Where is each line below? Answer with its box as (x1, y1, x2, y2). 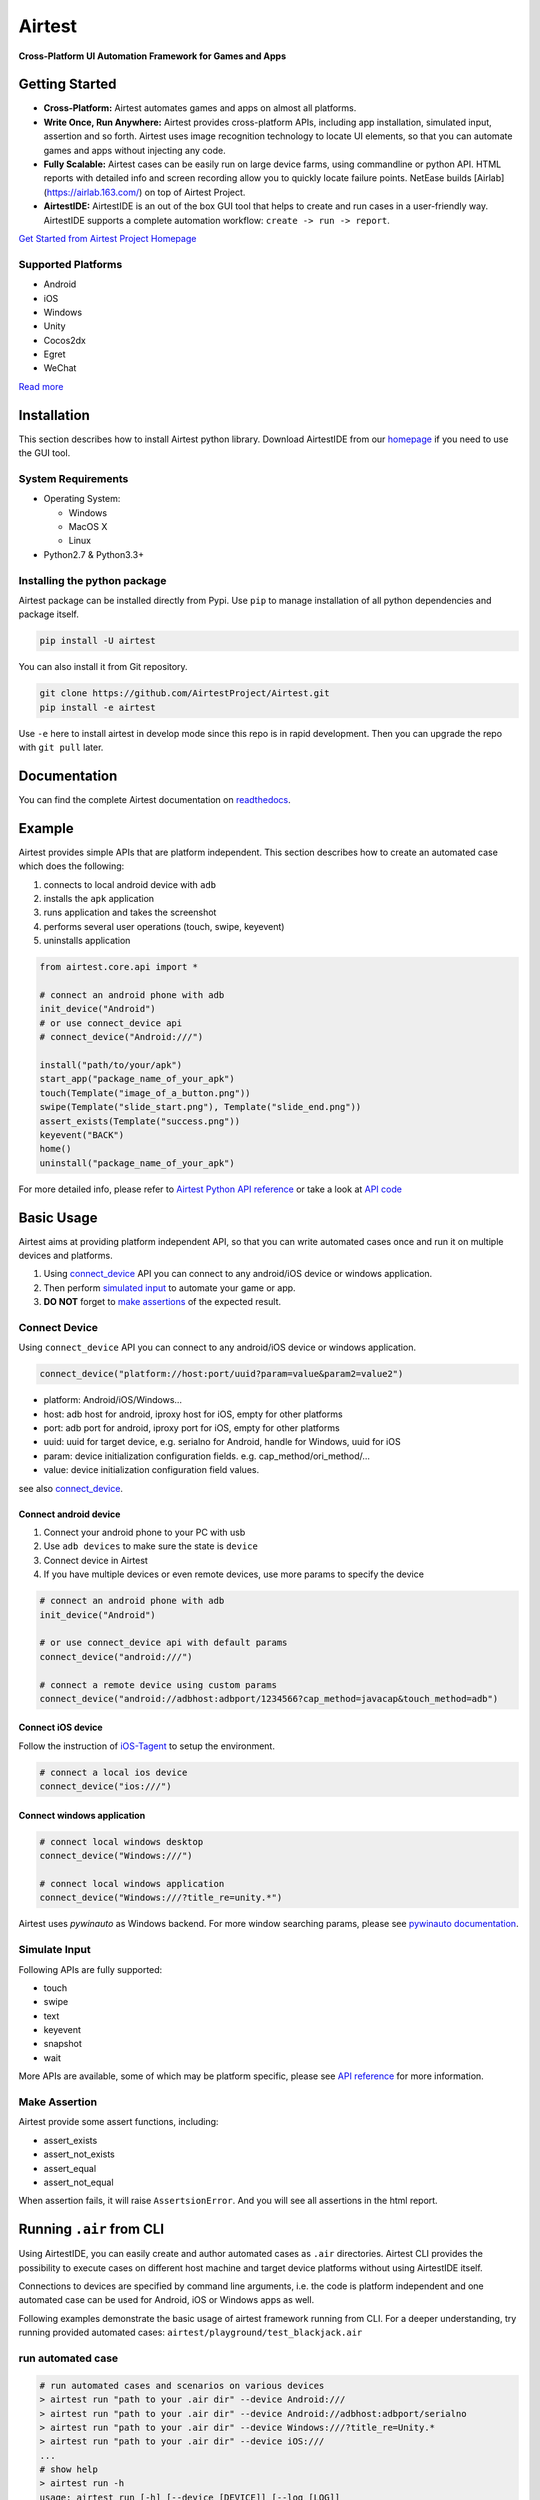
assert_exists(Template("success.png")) (39, 1115, 240, 1127)
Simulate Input (18, 1943, 91, 1957)
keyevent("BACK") (39, 1129, 125, 1140)
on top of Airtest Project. (144, 186, 246, 198)
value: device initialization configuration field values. (43, 1464, 260, 1476)
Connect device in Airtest (43, 1554, 149, 1566)
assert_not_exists (43, 2148, 115, 2160)
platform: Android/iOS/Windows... (43, 1394, 183, 1406)
